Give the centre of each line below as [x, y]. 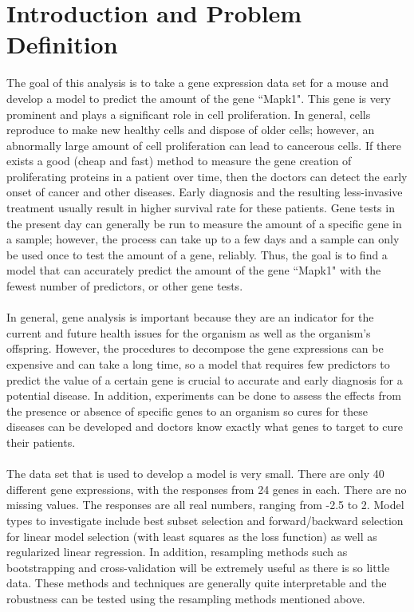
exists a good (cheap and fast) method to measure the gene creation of [179, 161]
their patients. [41, 442]
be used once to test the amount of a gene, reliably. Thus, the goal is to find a [197, 254]
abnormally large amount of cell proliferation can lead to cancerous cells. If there [204, 145]
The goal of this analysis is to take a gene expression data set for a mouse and [197, 83]
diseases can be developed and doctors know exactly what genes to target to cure [205, 426]
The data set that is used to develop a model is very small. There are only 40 [195, 474]
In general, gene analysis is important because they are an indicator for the [190, 317]
